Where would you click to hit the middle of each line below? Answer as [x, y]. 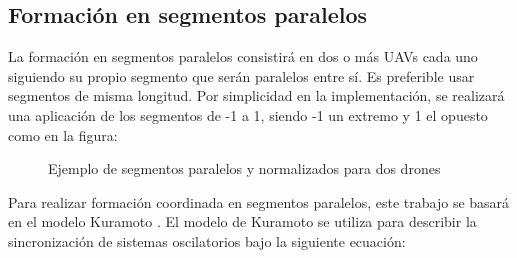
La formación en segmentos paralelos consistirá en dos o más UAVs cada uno [243, 56]
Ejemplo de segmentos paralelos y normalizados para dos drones [244, 168]
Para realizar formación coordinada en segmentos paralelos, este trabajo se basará [259, 201]
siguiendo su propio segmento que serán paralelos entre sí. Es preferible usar [241, 75]
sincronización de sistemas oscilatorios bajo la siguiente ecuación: [207, 240]
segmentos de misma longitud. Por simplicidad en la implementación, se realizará [256, 95]
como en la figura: [63, 134]
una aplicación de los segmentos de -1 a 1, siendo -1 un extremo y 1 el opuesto [248, 114]
